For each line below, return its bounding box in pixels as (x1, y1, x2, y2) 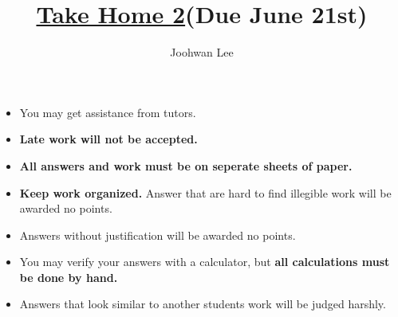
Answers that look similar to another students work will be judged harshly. (19, 295, 386, 312)
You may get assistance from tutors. (19, 104, 196, 120)
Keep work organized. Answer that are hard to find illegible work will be (19, 184, 392, 201)
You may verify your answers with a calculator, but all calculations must (19, 253, 390, 270)
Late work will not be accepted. (19, 131, 198, 147)
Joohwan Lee (170, 44, 234, 61)
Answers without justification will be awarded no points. (19, 226, 296, 243)
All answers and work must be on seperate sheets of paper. (19, 157, 353, 174)
